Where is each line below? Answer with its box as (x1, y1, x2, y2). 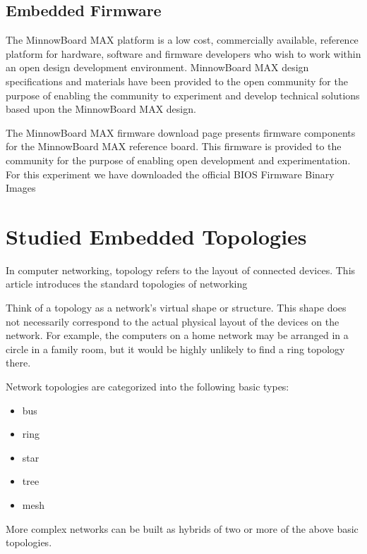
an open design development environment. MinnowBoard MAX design (6, 60, 309, 75)
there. (6, 355, 31, 370)
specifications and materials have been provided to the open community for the (6, 73, 348, 88)
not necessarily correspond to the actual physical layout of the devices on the (6, 314, 339, 328)
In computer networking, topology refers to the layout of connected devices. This (6, 262, 356, 277)
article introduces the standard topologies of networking (6, 276, 248, 291)
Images (6, 180, 36, 195)
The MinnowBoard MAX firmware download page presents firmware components (6, 125, 356, 140)
